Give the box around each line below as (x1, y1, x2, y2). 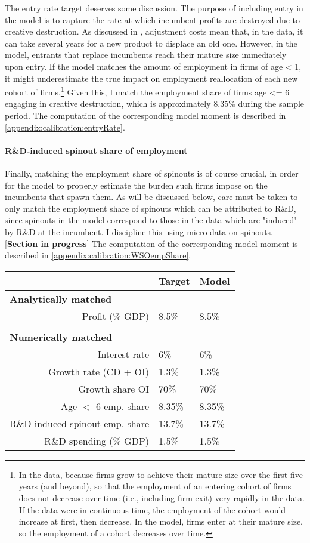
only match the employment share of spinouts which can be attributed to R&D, (5, 202, 296, 214)
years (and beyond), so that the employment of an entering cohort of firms (18, 480, 292, 492)
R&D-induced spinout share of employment (5, 144, 188, 156)
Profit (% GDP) (82, 308, 150, 323)
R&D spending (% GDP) (44, 433, 150, 448)
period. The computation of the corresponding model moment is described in (5, 109, 286, 121)
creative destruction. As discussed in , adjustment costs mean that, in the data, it (5, 25, 303, 38)
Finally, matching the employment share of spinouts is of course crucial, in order (5, 166, 299, 179)
